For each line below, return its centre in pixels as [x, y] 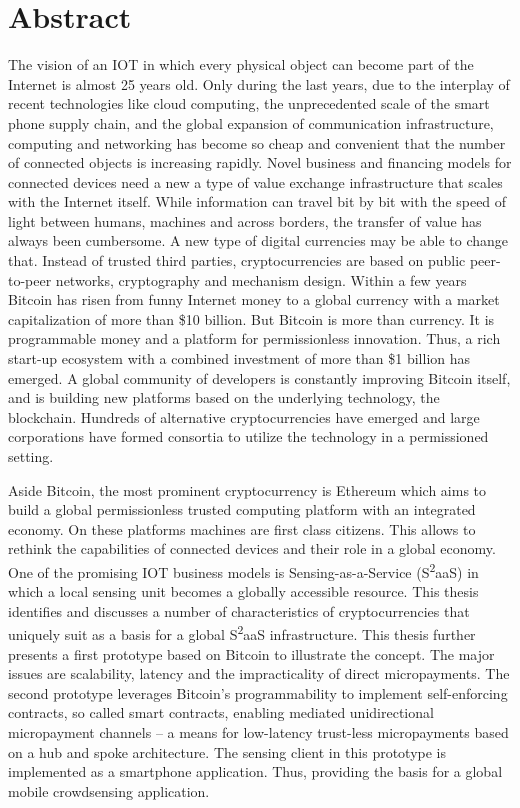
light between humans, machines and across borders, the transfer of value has [245, 220]
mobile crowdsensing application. [109, 790]
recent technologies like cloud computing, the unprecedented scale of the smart [249, 103]
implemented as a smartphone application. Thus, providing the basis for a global [255, 771]
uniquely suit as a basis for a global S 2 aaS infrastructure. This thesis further [242, 633]
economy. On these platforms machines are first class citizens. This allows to [242, 528]
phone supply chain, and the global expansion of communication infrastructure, [251, 122]
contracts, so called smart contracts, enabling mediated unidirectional [221, 712]
